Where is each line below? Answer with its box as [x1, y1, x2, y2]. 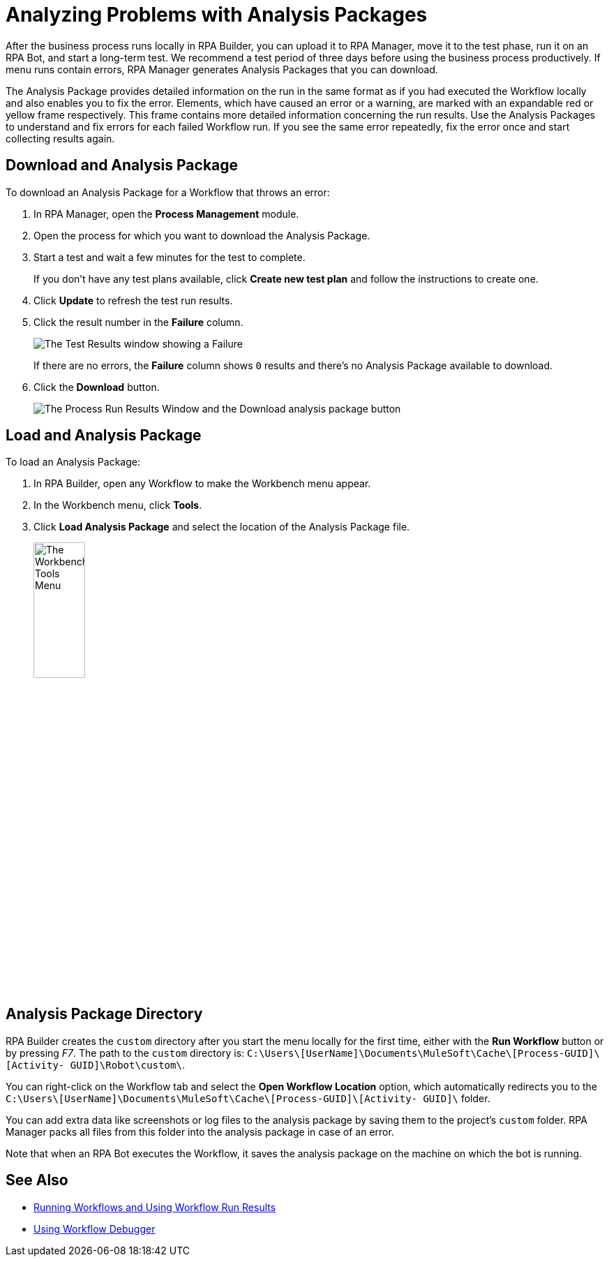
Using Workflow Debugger [33, 1222, 156, 1235]
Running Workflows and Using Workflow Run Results [33, 1201, 276, 1213]
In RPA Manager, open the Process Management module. [33, 207, 299, 220]
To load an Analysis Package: [6, 456, 140, 468]
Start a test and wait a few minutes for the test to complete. [33, 251, 306, 263]
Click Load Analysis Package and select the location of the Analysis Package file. [33, 521, 410, 533]
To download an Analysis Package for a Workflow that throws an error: [6, 186, 330, 198]
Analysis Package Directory [6, 1005, 203, 1023]
